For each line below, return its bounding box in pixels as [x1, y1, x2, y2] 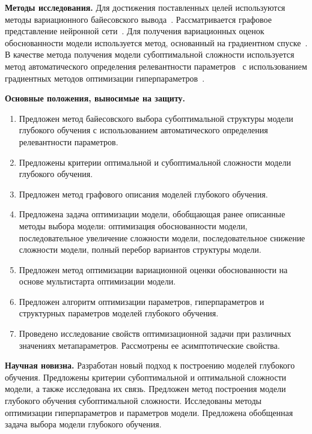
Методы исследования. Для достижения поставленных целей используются [5, 1, 286, 13]
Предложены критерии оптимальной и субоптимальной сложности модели [19, 155, 291, 168]
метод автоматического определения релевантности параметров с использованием [5, 59, 307, 72]
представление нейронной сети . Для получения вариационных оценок [5, 25, 265, 37]
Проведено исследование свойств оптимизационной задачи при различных [19, 327, 292, 340]
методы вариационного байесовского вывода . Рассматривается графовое [5, 13, 272, 25]
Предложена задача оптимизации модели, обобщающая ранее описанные [19, 208, 286, 220]
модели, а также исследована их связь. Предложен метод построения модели [5, 382, 286, 395]
